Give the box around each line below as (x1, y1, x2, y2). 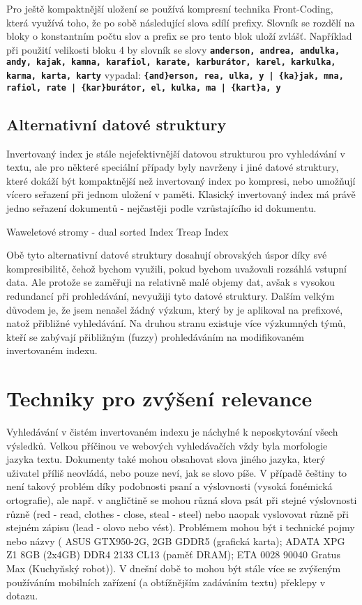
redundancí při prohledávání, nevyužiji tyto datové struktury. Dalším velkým (6, 288, 335, 302)
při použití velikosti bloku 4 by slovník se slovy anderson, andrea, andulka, (6, 42, 340, 56)
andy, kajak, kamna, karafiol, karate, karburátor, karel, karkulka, (6, 57, 336, 68)
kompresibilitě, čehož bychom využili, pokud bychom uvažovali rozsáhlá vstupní (6, 261, 347, 275)
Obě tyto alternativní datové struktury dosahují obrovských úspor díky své (6, 247, 327, 262)
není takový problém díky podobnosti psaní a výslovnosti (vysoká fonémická (6, 479, 333, 493)
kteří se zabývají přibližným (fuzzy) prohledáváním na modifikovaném (6, 329, 304, 344)
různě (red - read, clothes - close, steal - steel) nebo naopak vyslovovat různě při (6, 506, 349, 521)
